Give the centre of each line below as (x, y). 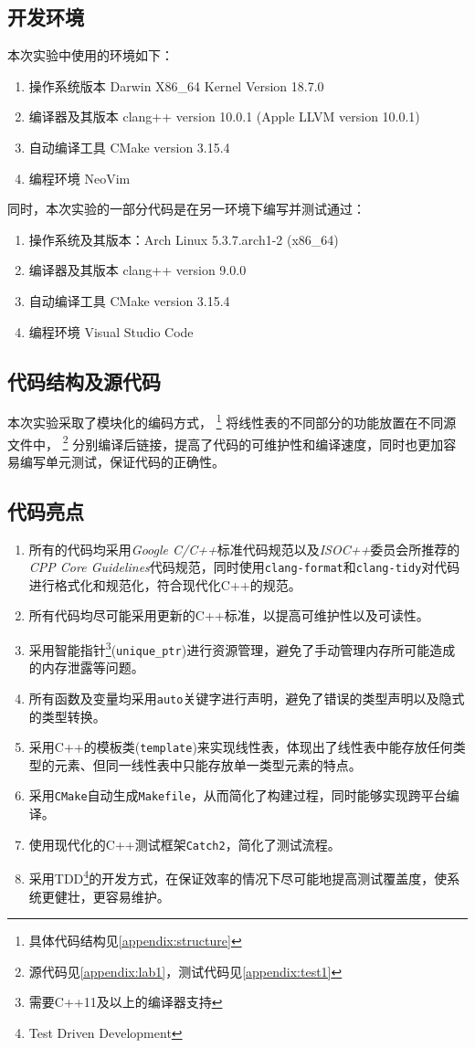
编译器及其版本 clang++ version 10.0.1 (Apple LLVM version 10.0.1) (224, 116)
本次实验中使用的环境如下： (90, 55)
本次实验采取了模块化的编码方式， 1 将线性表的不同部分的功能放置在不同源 (232, 421)
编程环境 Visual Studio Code (111, 331)
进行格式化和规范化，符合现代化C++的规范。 (165, 584)
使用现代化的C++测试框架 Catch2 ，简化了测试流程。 (185, 844)
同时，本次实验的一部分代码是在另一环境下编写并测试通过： (186, 209)
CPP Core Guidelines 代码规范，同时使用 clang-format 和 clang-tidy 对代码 (244, 567)
